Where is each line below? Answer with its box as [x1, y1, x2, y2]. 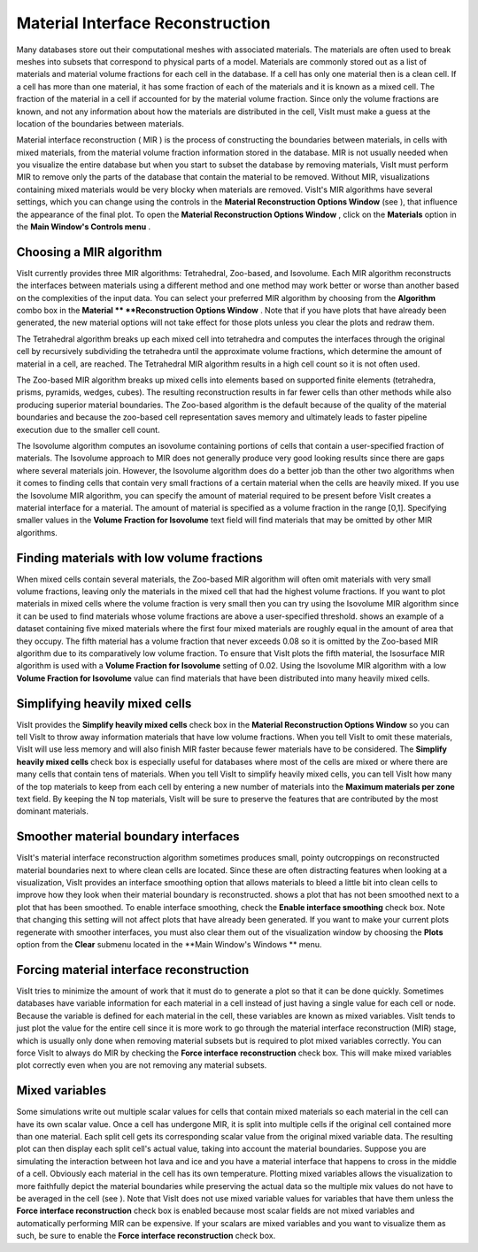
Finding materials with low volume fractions [16, 550, 263, 566]
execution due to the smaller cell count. [16, 424, 160, 435]
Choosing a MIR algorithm [16, 244, 163, 259]
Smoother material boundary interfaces [16, 829, 240, 845]
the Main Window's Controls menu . [16, 221, 151, 232]
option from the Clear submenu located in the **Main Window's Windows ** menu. [16, 939, 322, 950]
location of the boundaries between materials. [16, 118, 185, 128]
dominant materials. [16, 806, 89, 816]
